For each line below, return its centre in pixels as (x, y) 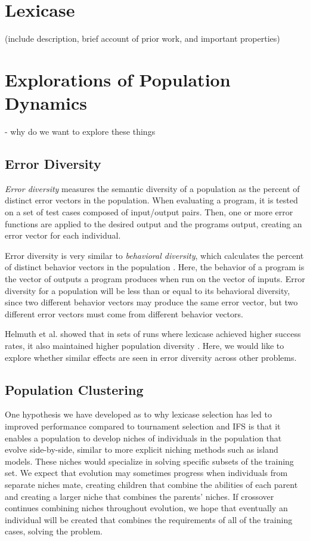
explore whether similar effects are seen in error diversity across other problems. (151, 357)
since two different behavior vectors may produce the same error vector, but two (151, 302)
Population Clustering (74, 389)
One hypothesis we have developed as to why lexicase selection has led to (138, 414)
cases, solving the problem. (54, 531)
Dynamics (46, 103)
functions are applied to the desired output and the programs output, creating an (154, 223)
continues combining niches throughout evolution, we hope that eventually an (146, 508)
